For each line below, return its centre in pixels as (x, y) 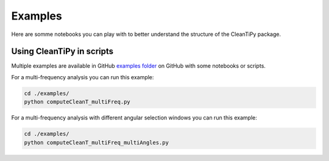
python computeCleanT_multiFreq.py (77, 102)
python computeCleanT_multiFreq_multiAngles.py (96, 142)
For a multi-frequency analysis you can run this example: (83, 77)
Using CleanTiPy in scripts (62, 52)
